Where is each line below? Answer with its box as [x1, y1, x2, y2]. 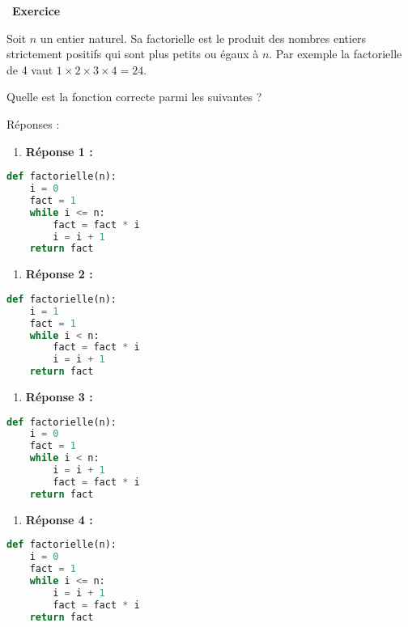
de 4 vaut [6, 61, 53, 78]
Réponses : [6, 115, 60, 132]
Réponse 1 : [25, 142, 93, 159]
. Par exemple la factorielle [269, 45, 402, 62]
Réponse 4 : [25, 510, 93, 527]
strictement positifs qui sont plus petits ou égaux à [6, 45, 259, 62]
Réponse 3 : [25, 388, 93, 405]
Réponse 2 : [25, 265, 93, 282]
